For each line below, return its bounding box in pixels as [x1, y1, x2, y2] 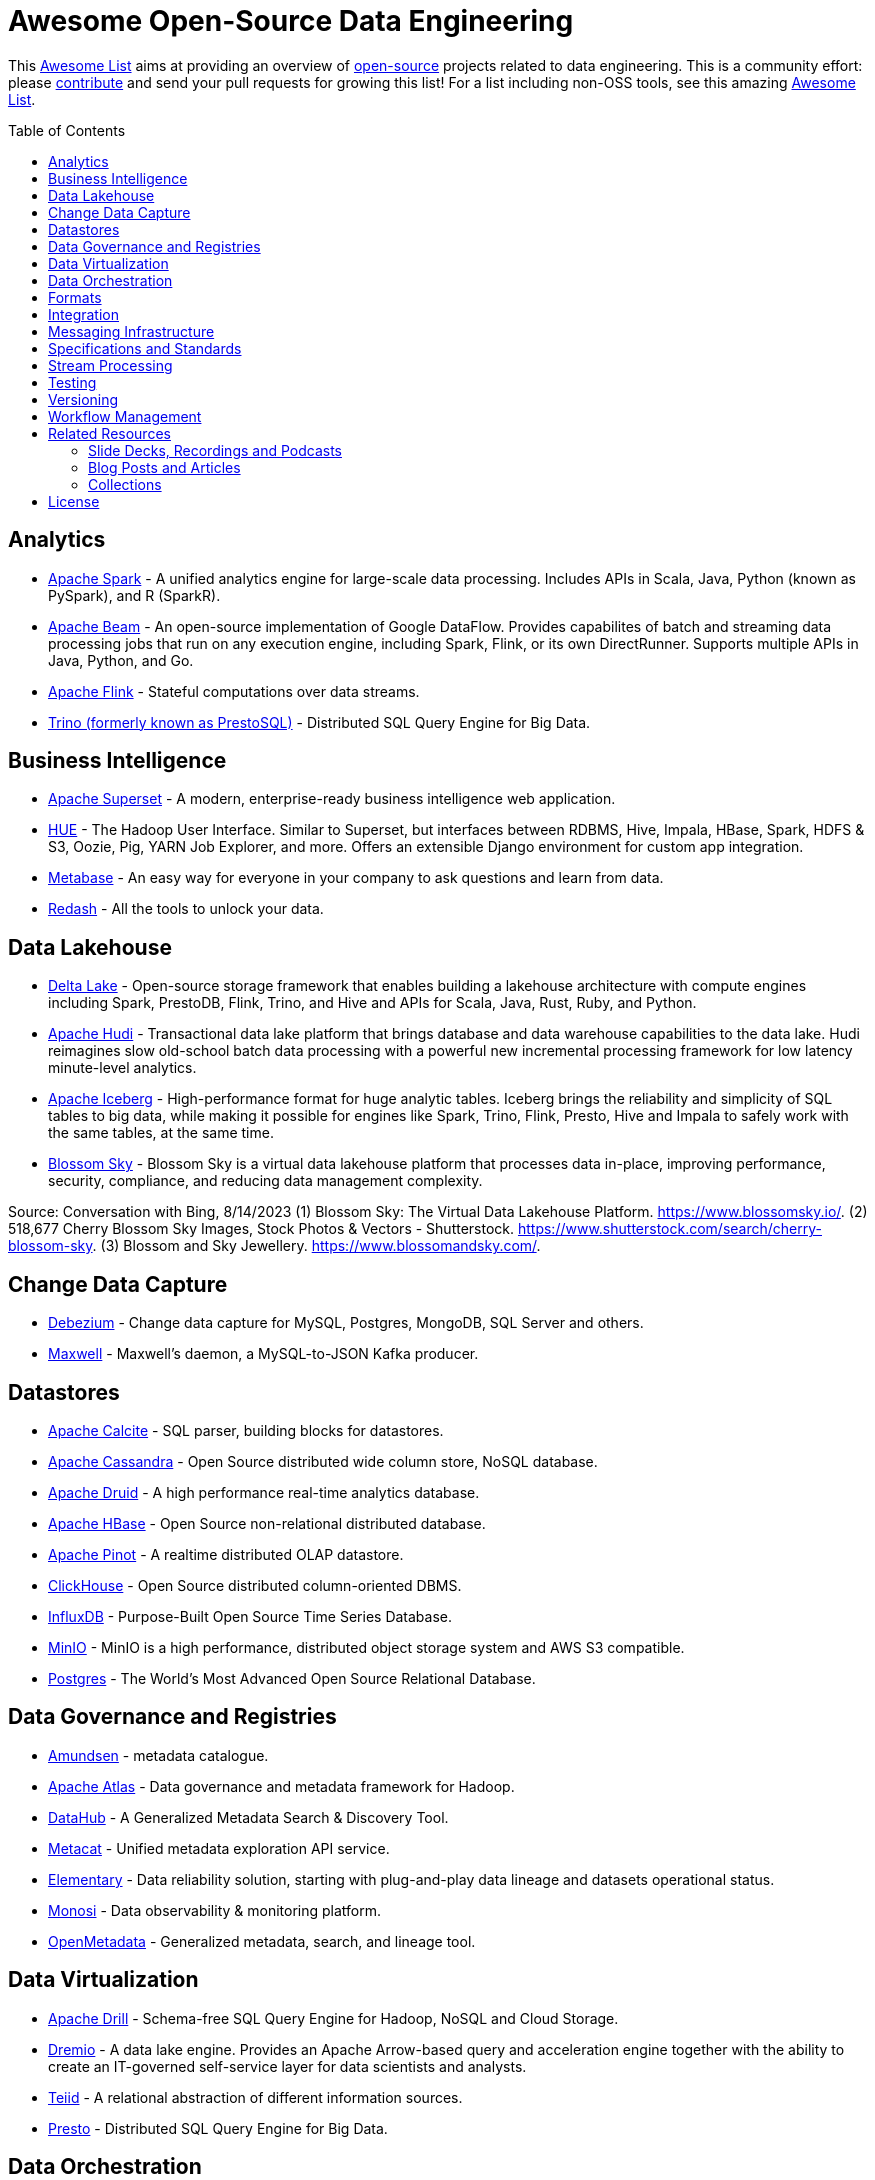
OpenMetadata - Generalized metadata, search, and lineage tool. [48, 1932, 476, 1950]
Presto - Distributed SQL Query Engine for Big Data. [48, 2119, 388, 2137]
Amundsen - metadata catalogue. [48, 1746, 269, 1764]
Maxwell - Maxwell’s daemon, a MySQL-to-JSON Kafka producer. [48, 1345, 479, 1363]
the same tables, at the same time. [48, 1124, 274, 1142]
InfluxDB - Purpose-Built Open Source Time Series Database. [48, 1607, 453, 1625]
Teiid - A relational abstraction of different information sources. [48, 2088, 463, 2106]
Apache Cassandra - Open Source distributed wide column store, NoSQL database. [48, 1452, 598, 1470]
